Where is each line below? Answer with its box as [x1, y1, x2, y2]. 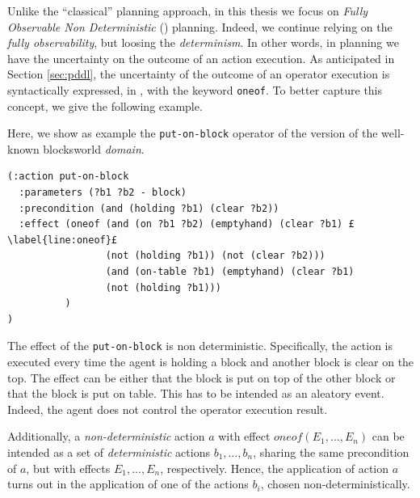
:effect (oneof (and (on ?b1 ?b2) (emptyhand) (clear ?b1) [19, 218, 343, 230]
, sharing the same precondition [253, 444, 409, 461]
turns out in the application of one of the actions [7, 475, 249, 492]
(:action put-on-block [7, 171, 129, 183]
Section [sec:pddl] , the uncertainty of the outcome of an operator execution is [7, 65, 390, 82]
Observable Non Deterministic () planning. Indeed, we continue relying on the [7, 18, 393, 35]
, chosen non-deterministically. [260, 475, 410, 492]
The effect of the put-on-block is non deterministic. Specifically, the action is [7, 337, 393, 354]
